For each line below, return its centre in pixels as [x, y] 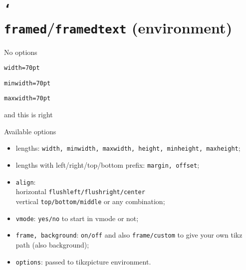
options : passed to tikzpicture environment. [83, 261]
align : [26, 181]
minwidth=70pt [27, 83]
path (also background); [52, 244]
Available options [30, 131]
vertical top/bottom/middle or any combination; [90, 201]
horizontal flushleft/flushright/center [80, 191]
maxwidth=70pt [27, 99]
